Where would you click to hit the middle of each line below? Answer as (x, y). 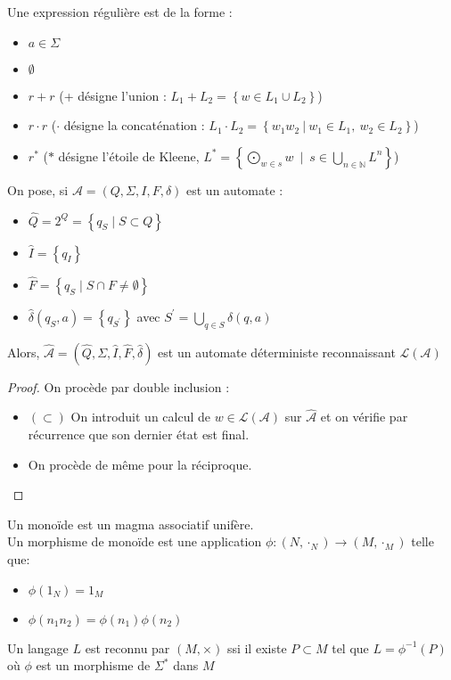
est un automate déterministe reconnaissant (277, 352)
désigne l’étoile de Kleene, (129, 156)
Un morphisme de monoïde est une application (135, 541)
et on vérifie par (364, 417)
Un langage (38, 647)
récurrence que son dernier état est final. (139, 434)
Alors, (24, 352)
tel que (350, 647)
